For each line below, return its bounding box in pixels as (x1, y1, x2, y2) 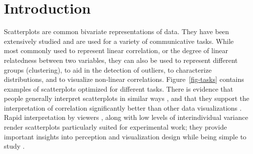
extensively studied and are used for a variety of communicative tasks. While (4, 36, 234, 46)
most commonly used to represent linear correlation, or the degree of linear (4, 45, 229, 56)
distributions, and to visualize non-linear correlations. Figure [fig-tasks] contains (4, 74, 244, 84)
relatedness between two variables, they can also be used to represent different (4, 55, 238, 65)
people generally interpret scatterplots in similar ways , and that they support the (4, 93, 250, 103)
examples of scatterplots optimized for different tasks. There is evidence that (4, 83, 233, 94)
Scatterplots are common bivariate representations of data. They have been (4, 26, 229, 37)
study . (4, 141, 25, 151)
